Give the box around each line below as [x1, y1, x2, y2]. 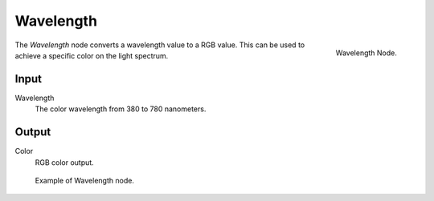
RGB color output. [35, 157, 94, 167]
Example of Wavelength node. [35, 175, 134, 185]
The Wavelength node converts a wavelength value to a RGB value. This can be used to [14, 40, 305, 50]
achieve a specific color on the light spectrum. [14, 50, 169, 60]
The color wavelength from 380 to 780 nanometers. [35, 104, 207, 114]
